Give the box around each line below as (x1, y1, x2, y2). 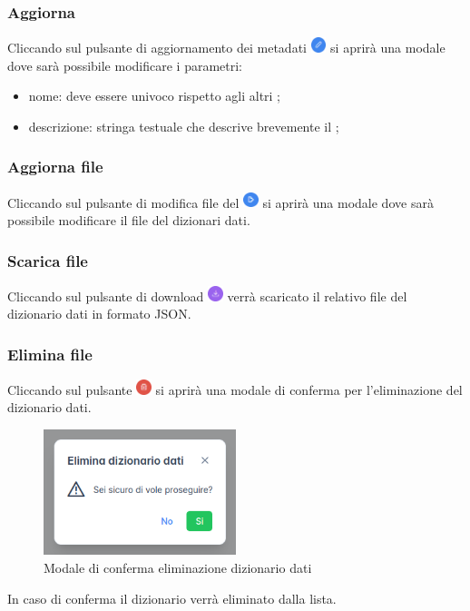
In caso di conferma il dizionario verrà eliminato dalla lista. (7, 588, 337, 607)
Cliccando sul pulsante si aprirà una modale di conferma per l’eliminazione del (7, 379, 463, 399)
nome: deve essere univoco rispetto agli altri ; (28, 86, 281, 105)
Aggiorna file (7, 155, 103, 178)
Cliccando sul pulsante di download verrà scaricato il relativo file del (7, 286, 407, 305)
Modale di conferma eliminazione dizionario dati (44, 557, 312, 577)
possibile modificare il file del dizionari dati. (7, 211, 250, 229)
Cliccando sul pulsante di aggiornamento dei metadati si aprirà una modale (7, 38, 446, 57)
